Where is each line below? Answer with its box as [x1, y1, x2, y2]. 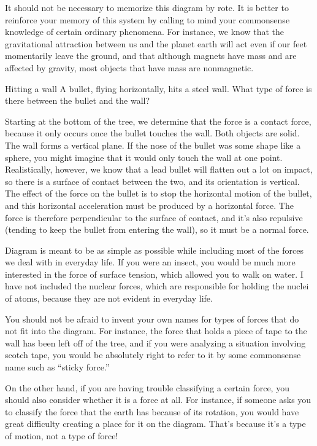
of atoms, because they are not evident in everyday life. [5, 292, 213, 305]
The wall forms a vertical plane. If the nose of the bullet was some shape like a [5, 138, 301, 151]
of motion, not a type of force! [5, 429, 118, 442]
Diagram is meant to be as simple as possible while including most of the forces [5, 243, 304, 256]
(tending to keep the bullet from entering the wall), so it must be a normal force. [5, 223, 309, 236]
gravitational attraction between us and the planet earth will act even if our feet [5, 37, 307, 50]
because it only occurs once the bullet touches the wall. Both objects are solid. [5, 127, 300, 139]
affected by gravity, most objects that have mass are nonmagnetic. [5, 61, 254, 74]
